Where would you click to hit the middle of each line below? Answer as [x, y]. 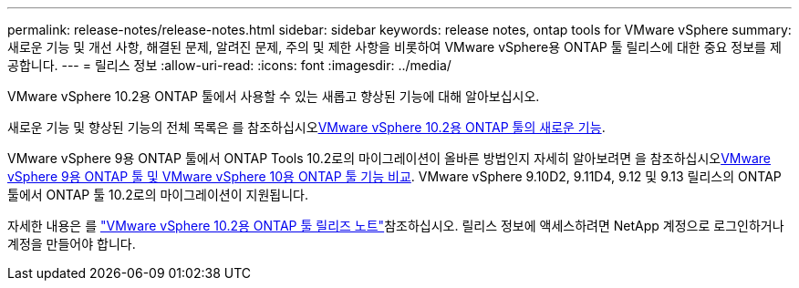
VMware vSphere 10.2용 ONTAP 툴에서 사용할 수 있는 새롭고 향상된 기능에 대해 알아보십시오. [274, 96]
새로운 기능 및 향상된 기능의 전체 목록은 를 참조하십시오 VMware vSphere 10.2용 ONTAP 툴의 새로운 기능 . [306, 127]
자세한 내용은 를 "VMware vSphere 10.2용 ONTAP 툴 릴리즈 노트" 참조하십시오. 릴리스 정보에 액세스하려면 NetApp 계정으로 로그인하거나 [396, 226]
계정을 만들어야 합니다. [72, 244]
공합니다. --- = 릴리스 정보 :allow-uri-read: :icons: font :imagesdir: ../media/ [229, 65]
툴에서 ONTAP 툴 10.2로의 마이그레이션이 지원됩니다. [158, 195]
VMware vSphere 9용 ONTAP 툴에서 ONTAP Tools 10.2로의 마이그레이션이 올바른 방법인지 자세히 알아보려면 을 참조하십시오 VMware [389, 158]
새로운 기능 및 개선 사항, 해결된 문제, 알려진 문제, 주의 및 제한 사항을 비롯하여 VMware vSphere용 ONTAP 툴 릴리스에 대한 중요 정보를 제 [394, 47]
